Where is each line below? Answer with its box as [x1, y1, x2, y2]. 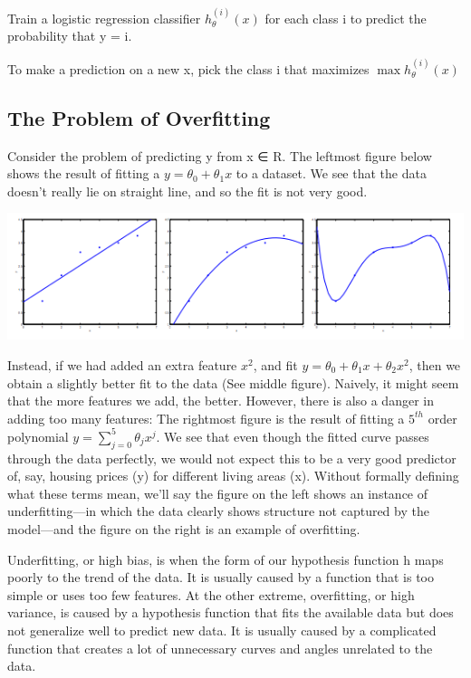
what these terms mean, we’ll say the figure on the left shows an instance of [7, 483, 428, 502]
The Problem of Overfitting [7, 103, 271, 131]
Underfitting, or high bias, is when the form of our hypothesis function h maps [7, 549, 444, 568]
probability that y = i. [7, 26, 132, 45]
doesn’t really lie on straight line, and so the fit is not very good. [7, 181, 368, 200]
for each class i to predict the [264, 8, 427, 27]
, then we [409, 355, 461, 374]
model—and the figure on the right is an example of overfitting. [7, 520, 360, 539]
